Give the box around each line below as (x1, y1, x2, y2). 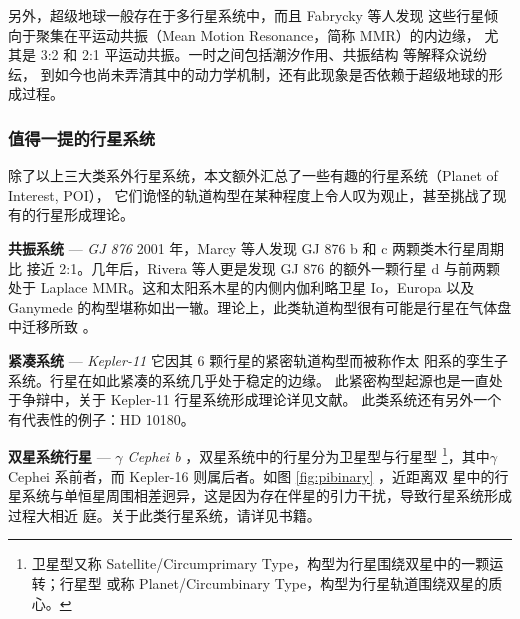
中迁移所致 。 (8, 316, 97, 337)
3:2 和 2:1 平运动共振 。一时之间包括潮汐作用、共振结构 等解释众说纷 (40, 44, 488, 65)
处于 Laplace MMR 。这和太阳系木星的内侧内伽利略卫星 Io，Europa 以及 (8, 277, 475, 298)
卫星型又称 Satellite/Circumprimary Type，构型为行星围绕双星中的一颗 (31, 553, 490, 574)
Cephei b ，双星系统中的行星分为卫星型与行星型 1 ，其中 (127, 443, 490, 466)
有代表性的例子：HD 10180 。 (8, 408, 195, 429)
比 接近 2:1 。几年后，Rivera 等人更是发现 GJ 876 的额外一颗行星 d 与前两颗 (8, 257, 501, 278)
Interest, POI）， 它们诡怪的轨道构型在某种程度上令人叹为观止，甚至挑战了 (8, 184, 493, 205)
